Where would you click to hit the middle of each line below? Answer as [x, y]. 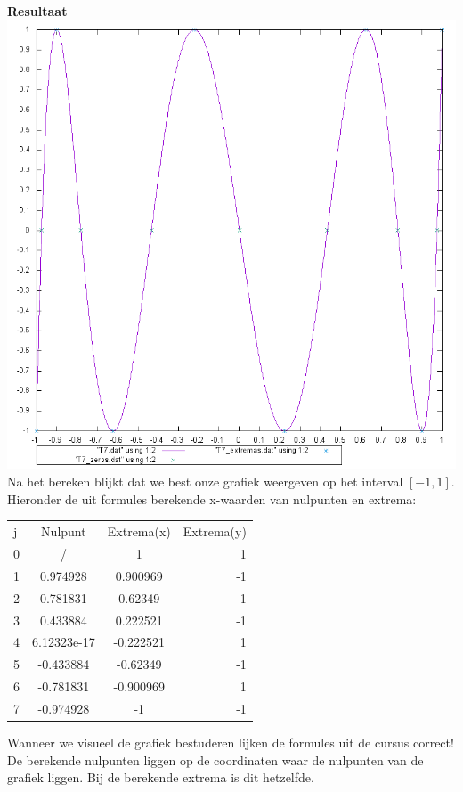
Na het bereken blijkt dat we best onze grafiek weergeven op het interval [205, 482]
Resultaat [37, 11]
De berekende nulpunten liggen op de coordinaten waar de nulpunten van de [215, 759]
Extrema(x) [139, 531]
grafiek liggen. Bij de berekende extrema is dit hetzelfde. [161, 777]
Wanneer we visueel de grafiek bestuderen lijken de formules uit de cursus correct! [231, 742]
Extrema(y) [215, 531]
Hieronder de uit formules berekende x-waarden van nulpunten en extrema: [212, 498]
